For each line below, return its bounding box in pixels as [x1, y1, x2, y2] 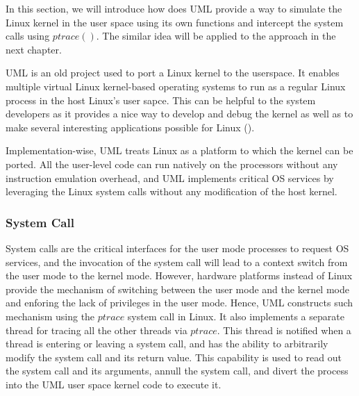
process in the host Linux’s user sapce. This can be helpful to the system [6, 92, 316, 107]
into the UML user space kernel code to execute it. [6, 377, 222, 391]
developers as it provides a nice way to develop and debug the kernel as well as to [6, 106, 353, 121]
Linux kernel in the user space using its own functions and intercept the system [6, 15, 344, 29]
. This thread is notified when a [217, 322, 351, 337]
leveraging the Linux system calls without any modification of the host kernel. [6, 184, 337, 199]
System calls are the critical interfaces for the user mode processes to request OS [6, 240, 349, 255]
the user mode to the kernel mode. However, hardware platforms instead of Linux [6, 268, 353, 283]
